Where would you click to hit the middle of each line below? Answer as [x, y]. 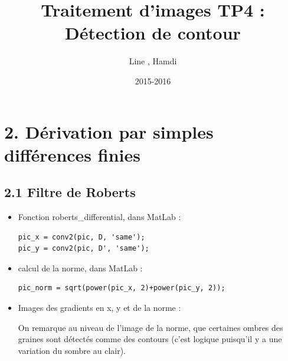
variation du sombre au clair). [72, 350]
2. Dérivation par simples [109, 131]
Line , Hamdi [153, 61]
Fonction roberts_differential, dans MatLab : [99, 217]
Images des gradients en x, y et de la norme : [99, 308]
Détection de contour [153, 33]
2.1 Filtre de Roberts [70, 192]
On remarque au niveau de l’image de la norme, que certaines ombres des [150, 327]
